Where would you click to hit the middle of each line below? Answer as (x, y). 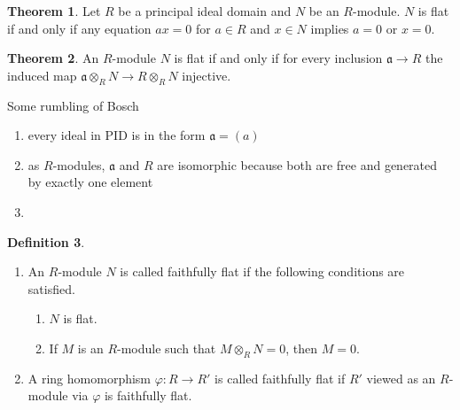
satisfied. (51, 288)
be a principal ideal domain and (205, 11)
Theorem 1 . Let (54, 11)
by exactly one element (90, 182)
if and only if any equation (79, 28)
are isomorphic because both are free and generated (297, 164)
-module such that (167, 348)
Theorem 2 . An (53, 58)
